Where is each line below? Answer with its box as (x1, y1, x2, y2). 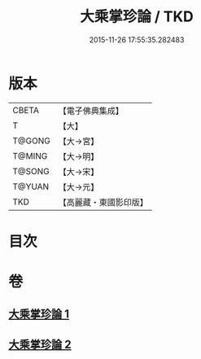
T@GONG (12, 135, 50, 147)
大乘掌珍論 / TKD (80, 7, 194, 26)
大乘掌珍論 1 (8, 307, 70, 322)
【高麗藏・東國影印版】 (58, 196, 148, 208)
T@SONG (12, 165, 50, 177)
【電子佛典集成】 (58, 105, 124, 116)
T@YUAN (12, 181, 50, 192)
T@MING (12, 150, 48, 161)
